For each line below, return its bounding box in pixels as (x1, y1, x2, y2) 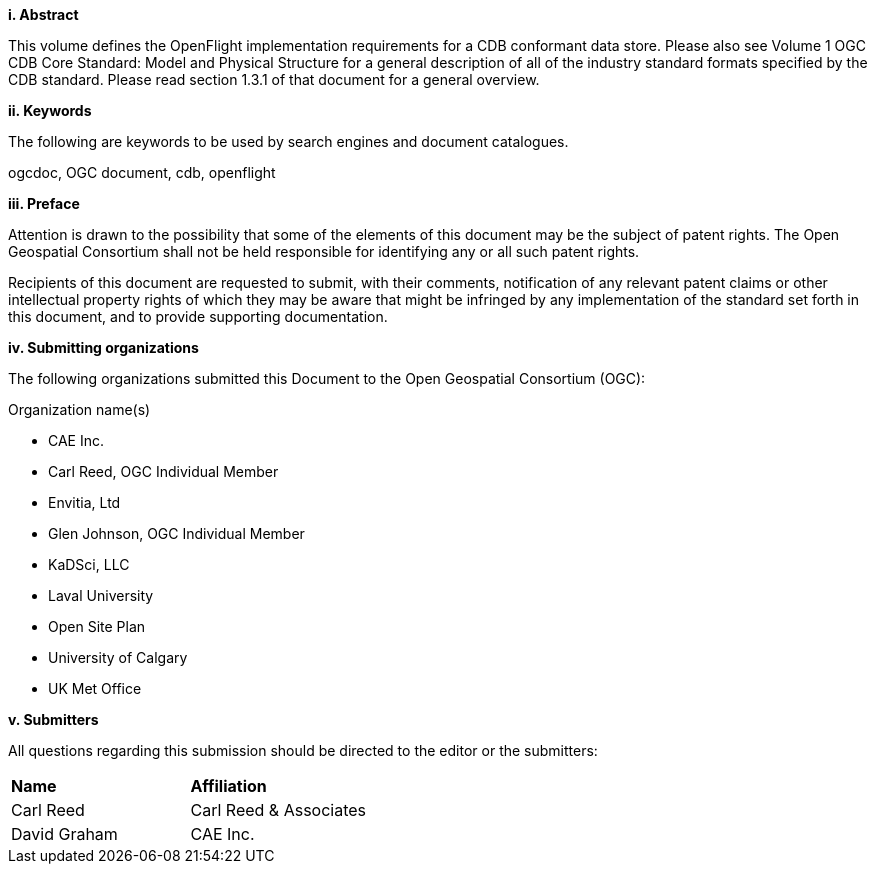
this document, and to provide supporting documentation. (8, 308, 388, 325)
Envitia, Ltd (48, 494, 121, 511)
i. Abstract (8, 6, 79, 23)
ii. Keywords (8, 102, 92, 119)
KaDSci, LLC (48, 556, 130, 573)
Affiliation (190, 776, 267, 796)
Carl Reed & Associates (190, 800, 367, 820)
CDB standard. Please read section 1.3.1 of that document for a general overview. (8, 71, 540, 88)
